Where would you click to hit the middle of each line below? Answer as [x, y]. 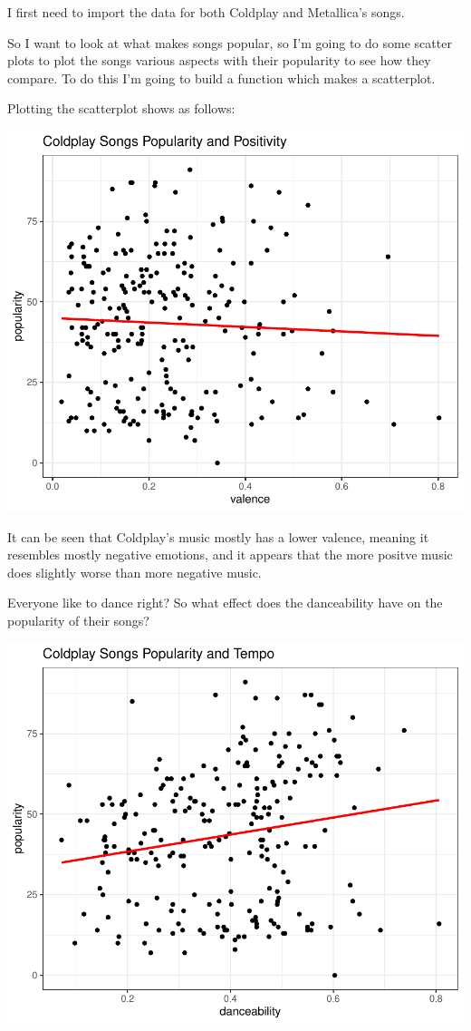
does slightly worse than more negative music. [135, 572]
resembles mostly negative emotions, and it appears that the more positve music [230, 554]
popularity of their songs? [78, 620]
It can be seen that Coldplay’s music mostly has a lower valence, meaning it [218, 536]
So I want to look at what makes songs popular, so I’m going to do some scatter [230, 42]
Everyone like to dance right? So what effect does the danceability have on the [225, 603]
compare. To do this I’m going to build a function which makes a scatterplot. [221, 78]
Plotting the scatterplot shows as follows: [121, 108]
